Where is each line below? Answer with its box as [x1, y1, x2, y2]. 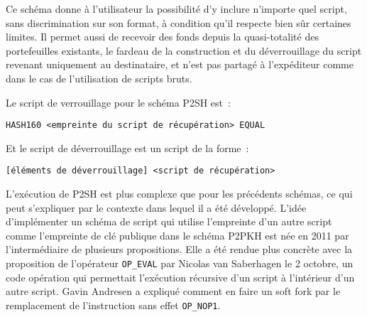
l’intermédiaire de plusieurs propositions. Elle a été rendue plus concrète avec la [6, 242, 353, 257]
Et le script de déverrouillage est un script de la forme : [6, 140, 249, 155]
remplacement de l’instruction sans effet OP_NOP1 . [6, 297, 221, 312]
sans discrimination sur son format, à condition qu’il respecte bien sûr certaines [6, 15, 351, 30]
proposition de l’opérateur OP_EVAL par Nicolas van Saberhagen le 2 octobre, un [6, 256, 354, 271]
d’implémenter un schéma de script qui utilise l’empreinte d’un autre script [6, 214, 332, 229]
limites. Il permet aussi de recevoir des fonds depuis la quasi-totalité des [6, 29, 319, 44]
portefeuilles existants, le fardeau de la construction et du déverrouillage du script [6, 43, 362, 58]
